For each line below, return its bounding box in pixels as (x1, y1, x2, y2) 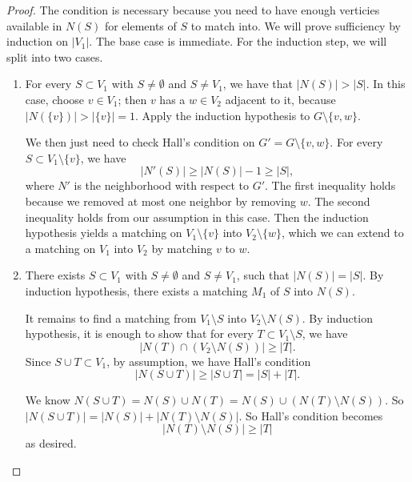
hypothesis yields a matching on (25, 224, 182, 241)
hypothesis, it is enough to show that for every (25, 325, 254, 342)
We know (25, 392, 70, 408)
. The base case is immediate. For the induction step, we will (89, 33, 387, 50)
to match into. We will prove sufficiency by (190, 17, 401, 34)
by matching (151, 239, 213, 256)
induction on (6, 33, 69, 50)
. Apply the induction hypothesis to (134, 106, 310, 123)
